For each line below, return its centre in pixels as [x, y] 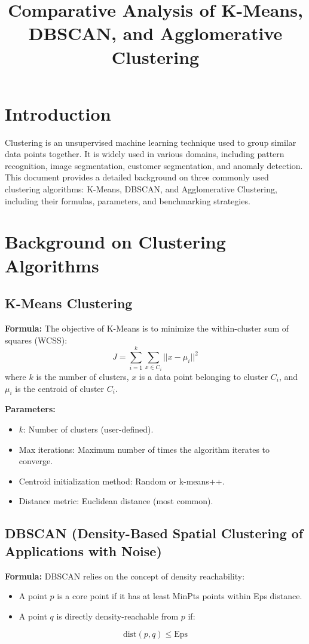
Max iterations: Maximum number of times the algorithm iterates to [144, 449]
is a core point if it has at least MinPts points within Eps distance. [180, 596]
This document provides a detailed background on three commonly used [137, 177]
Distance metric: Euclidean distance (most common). [116, 501]
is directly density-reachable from [117, 616]
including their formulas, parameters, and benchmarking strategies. [128, 200]
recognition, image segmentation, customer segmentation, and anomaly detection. [154, 165]
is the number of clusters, [82, 376]
